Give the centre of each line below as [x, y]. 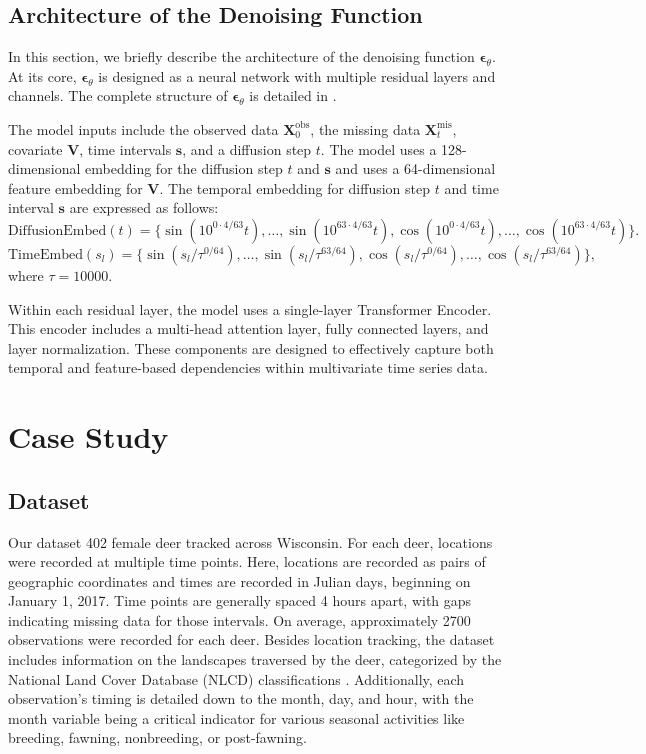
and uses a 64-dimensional [415, 168]
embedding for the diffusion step [184, 168]
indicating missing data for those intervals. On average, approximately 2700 [239, 619]
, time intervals [125, 148]
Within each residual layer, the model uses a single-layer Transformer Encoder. [250, 308]
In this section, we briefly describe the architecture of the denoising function [241, 56]
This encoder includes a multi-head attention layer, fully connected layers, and [248, 328]
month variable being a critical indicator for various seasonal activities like [236, 717]
